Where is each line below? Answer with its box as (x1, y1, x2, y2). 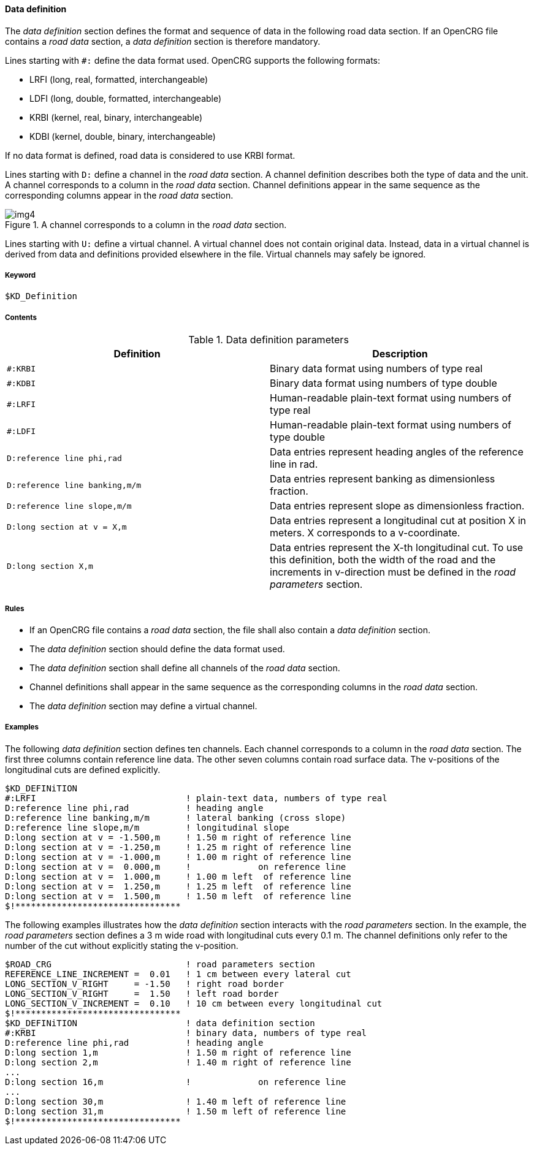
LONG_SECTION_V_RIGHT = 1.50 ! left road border (5, 988, 279, 999)
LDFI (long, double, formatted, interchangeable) (29, 93, 222, 104)
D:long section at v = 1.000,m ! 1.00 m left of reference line (5, 871, 351, 882)
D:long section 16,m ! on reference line (5, 1076, 346, 1087)
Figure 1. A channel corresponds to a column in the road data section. (5, 219, 287, 230)
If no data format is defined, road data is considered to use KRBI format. (5, 150, 296, 161)
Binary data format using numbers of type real (270, 362, 483, 375)
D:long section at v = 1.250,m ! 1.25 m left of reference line (5, 881, 351, 891)
